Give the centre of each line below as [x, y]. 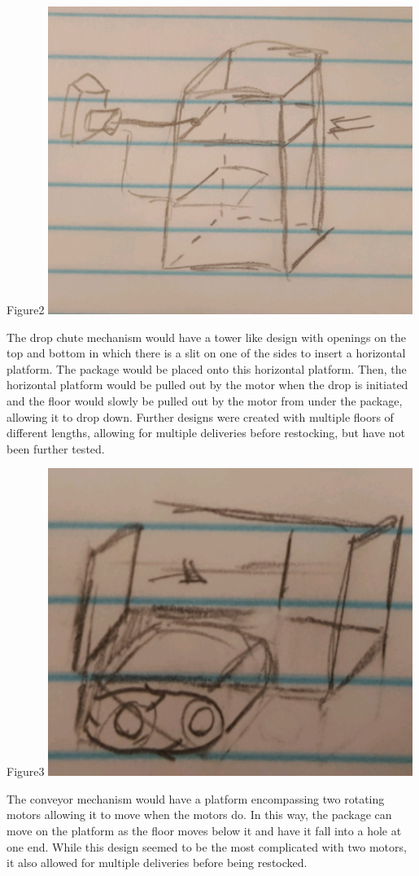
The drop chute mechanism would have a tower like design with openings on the [207, 337]
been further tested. [56, 448]
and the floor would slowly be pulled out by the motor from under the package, [205, 400]
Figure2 [26, 309]
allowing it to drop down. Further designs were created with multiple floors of [200, 416]
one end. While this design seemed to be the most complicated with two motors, [207, 846]
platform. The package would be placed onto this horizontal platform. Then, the [207, 368]
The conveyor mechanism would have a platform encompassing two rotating [196, 798]
